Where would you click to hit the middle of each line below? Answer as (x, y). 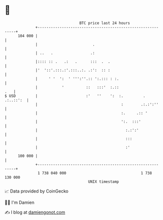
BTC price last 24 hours (105, 23)
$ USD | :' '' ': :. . (75, 96)
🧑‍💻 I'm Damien (20, 202)
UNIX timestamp (104, 182)
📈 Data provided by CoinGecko (37, 191)
